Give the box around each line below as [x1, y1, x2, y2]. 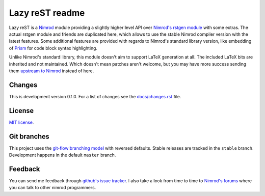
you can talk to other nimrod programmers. [9, 185, 96, 191]
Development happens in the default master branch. [9, 152, 116, 158]
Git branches [9, 132, 50, 140]
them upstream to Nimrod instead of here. [9, 68, 94, 74]
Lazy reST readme [9, 7, 85, 18]
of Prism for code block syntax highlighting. [9, 45, 98, 51]
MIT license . [9, 119, 34, 125]
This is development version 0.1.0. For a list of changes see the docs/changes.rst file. [9, 93, 181, 99]
